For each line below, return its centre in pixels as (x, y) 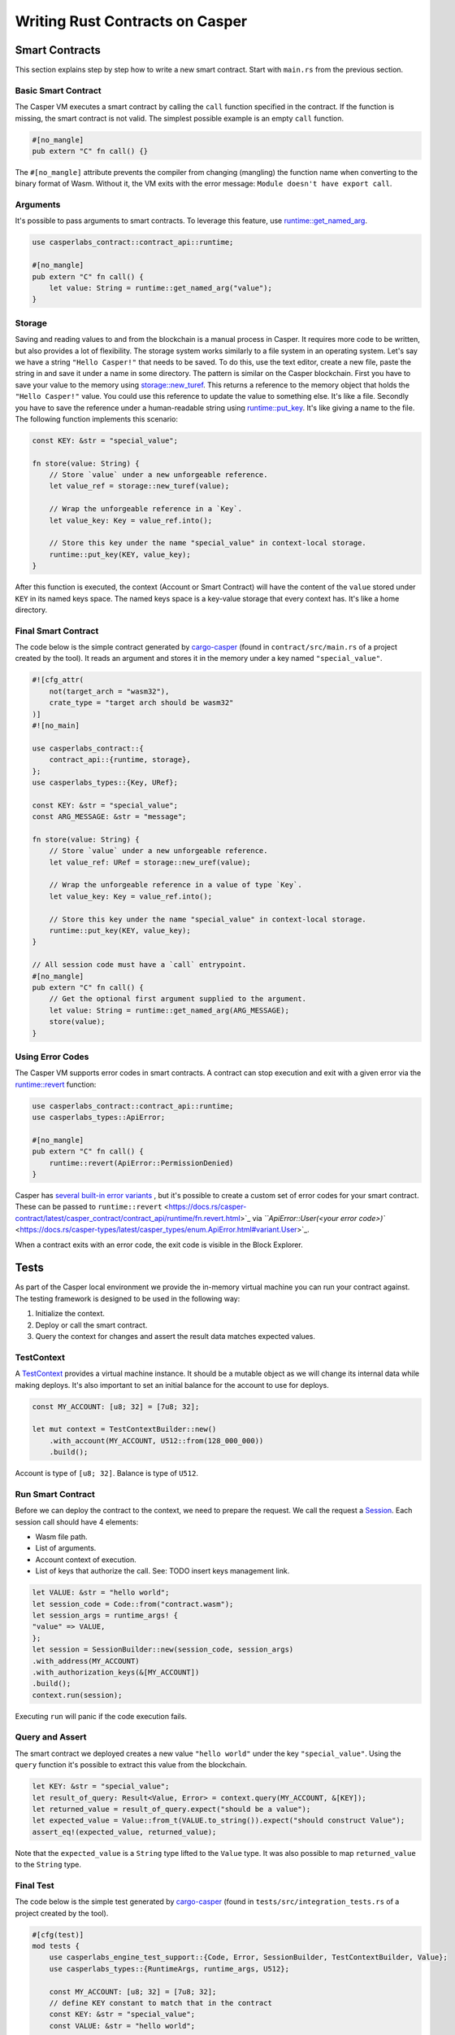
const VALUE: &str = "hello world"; (122, 2026)
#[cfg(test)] (58, 1934)
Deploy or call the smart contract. (91, 1325)
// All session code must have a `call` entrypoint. (139, 965)
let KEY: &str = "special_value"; (101, 1786)
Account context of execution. (86, 1560)
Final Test (35, 1885)
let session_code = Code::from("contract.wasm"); (133, 1604)
